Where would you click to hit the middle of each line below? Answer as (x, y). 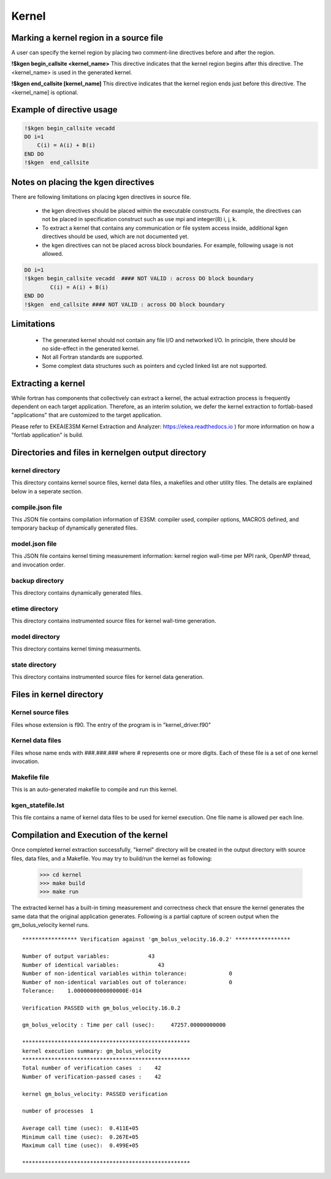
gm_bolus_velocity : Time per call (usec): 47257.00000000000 (124, 1025)
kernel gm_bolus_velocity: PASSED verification (95, 1094)
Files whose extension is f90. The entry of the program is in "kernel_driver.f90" (111, 724)
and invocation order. (38, 565)
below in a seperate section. (47, 491)
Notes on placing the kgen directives (83, 182)
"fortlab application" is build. (48, 435)
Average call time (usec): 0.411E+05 (81, 1128)
